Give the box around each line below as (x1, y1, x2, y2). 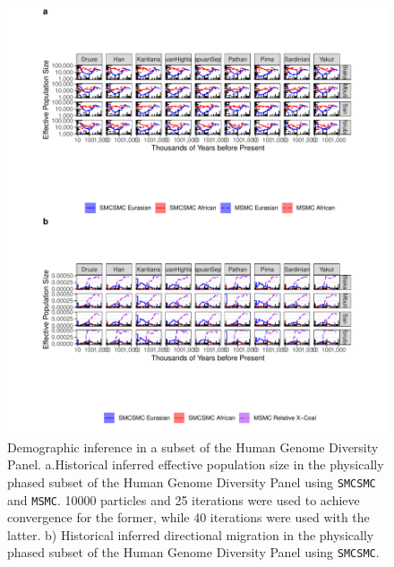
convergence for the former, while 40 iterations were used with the (7, 508, 370, 527)
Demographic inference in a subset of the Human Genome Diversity (7, 437, 379, 456)
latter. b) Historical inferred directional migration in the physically (7, 525, 374, 544)
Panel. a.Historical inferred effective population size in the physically (7, 455, 384, 474)
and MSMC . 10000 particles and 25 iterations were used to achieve (7, 490, 360, 509)
